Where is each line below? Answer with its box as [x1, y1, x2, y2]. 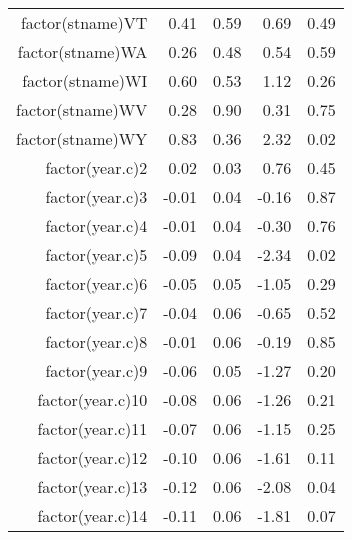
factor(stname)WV [16, 98, 148, 121]
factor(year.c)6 [45, 272, 148, 295]
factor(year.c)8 [45, 330, 148, 353]
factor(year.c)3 [45, 185, 148, 208]
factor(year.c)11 [37, 417, 148, 440]
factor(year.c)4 [45, 214, 148, 237]
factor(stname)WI [22, 69, 148, 92]
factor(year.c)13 [37, 475, 148, 498]
